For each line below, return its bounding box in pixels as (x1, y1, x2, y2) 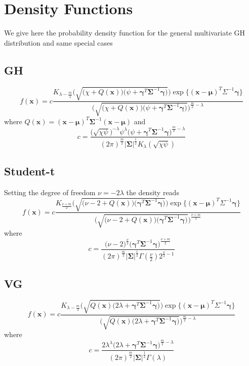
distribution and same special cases (4, 37, 113, 48)
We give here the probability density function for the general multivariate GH (4, 27, 245, 38)
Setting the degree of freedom (4, 187, 96, 197)
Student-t (4, 163, 55, 179)
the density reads (126, 187, 179, 197)
